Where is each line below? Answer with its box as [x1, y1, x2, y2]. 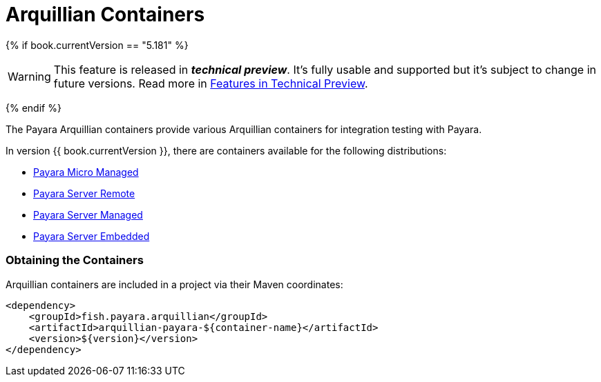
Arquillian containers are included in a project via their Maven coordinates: [6, 278, 343, 290]
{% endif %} [6, 101, 61, 114]
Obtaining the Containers [6, 253, 144, 268]
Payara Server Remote [33, 187, 135, 199]
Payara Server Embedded [33, 230, 150, 242]
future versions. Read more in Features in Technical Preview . [53, 76, 368, 90]
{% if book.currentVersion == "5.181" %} [6, 39, 189, 51]
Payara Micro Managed [33, 165, 139, 178]
